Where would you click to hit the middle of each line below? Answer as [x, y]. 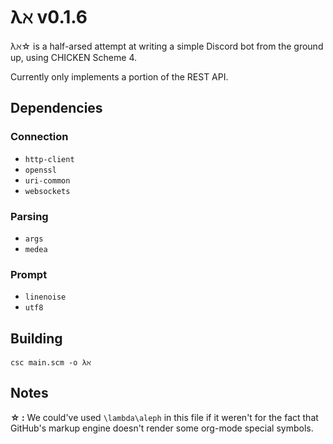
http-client [49, 159]
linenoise [45, 297]
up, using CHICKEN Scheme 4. [73, 57]
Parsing [29, 216]
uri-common [47, 180]
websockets [47, 191]
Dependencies [56, 108]
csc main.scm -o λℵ [51, 363]
